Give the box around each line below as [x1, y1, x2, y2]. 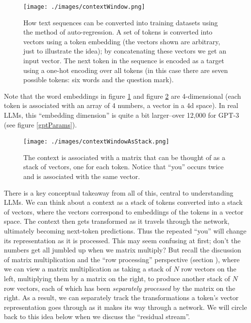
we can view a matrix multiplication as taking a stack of [4, 264, 171, 274]
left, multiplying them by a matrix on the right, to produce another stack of [4, 273, 230, 283]
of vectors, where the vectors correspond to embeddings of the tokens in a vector [4, 206, 244, 216]
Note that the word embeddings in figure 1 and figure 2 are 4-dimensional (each [4, 90, 241, 101]
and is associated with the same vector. [23, 171, 140, 181]
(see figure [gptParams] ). [4, 119, 77, 129]
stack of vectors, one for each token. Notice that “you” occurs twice [23, 161, 224, 172]
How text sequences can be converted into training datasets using [23, 17, 218, 27]
